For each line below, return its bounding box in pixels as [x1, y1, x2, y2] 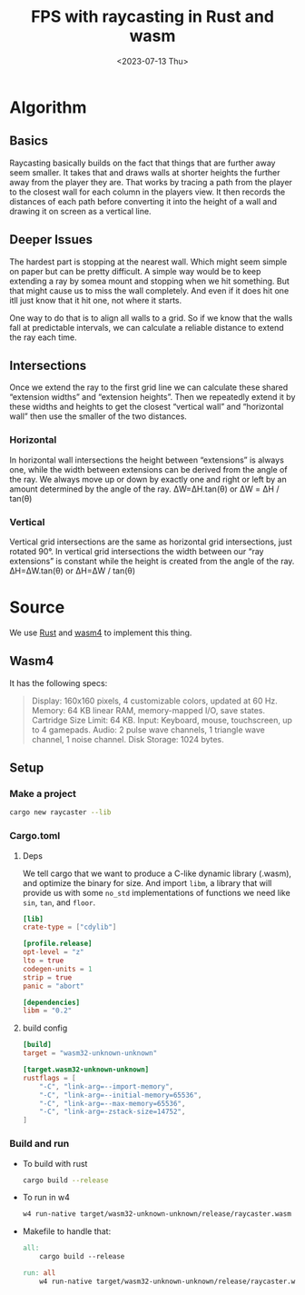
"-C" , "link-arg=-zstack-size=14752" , [39, 1107, 186, 1117]
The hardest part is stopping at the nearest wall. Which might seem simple [9, 256, 288, 267]
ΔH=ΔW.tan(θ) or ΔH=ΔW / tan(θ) [9, 565, 136, 576]
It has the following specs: [9, 677, 108, 688]
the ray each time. [9, 332, 77, 343]
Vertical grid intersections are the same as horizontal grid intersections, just [9, 536, 292, 547]
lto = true [22, 956, 64, 965]
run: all [22, 1269, 56, 1278]
